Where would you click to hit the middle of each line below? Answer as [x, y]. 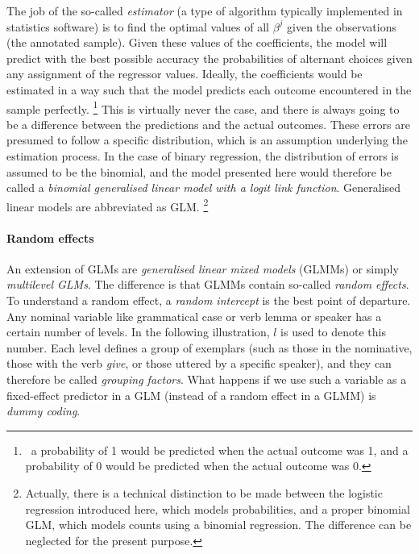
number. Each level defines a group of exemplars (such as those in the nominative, [209, 347]
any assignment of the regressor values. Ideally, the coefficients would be [185, 74]
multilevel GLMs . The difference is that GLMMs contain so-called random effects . [208, 284]
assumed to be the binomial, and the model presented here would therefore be [199, 171]
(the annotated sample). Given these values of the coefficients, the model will [197, 42]
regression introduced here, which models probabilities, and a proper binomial [218, 508]
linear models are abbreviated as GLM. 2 [108, 205]
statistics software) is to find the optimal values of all [138, 26]
